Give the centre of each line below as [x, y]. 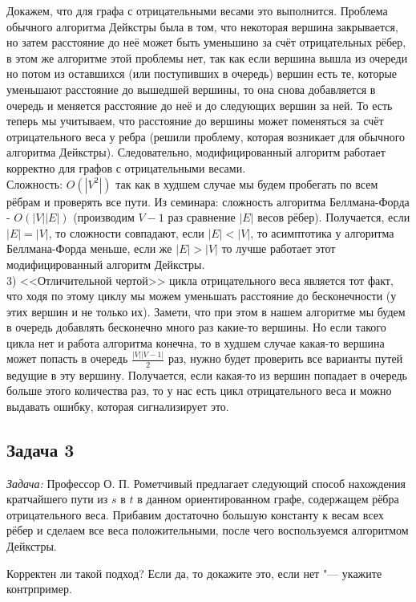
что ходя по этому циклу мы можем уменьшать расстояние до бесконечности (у [202, 296]
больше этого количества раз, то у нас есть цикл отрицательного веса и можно [199, 390]
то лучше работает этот [279, 248]
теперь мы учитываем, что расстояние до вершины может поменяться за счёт [195, 121]
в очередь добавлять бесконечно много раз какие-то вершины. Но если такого [196, 327]
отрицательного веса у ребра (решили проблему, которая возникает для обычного [206, 136]
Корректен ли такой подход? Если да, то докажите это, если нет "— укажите [194, 573]
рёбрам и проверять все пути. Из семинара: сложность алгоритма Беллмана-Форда [208, 201]
